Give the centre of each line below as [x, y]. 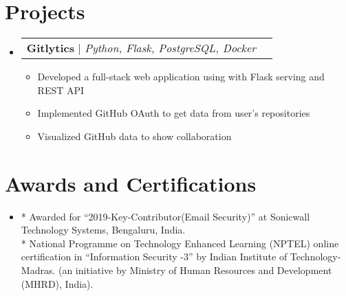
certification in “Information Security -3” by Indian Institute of [154, 257]
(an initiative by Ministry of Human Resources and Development [195, 270]
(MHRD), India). [57, 283]
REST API [61, 90]
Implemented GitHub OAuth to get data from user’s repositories [174, 113]
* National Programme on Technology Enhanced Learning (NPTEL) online [180, 243]
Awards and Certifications [131, 183]
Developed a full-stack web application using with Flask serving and [181, 77]
